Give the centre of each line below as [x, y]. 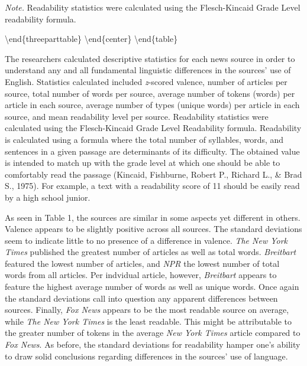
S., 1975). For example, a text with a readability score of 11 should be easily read [152, 186]
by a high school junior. [48, 197]
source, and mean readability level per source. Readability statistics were [137, 116]
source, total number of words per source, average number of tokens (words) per [150, 93]
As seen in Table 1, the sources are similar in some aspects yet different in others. [153, 217]
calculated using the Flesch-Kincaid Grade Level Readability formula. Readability [153, 128]
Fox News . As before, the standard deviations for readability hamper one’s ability [153, 344]
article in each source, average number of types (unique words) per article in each [152, 105]
